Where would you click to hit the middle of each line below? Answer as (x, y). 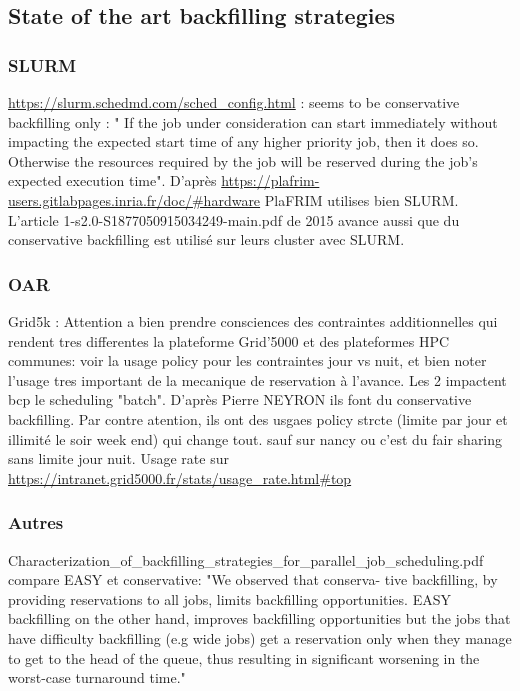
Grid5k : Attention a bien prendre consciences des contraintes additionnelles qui (253, 320)
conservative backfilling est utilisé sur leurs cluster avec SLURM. (206, 239)
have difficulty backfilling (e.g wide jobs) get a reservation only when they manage (260, 637)
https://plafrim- (270, 180)
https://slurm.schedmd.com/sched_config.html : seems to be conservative (234, 102)
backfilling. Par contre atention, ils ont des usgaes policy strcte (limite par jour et (258, 418)
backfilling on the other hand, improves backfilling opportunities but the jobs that (259, 618)
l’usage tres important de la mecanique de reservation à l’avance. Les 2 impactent (257, 379)
